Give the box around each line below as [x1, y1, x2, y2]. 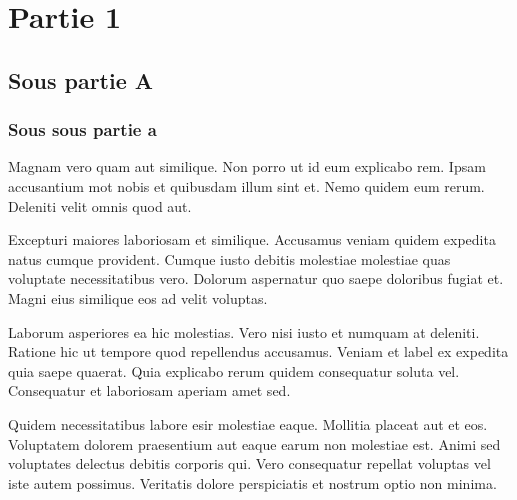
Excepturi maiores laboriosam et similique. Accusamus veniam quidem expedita [8, 229, 496, 250]
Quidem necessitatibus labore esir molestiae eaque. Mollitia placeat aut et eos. [8, 413, 488, 434]
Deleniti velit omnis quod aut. [8, 195, 192, 216]
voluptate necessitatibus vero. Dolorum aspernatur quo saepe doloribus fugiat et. [8, 268, 504, 289]
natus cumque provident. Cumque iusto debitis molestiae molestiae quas [8, 248, 451, 269]
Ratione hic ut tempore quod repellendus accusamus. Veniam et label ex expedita [8, 341, 509, 362]
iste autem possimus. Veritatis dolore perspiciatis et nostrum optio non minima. [8, 472, 497, 493]
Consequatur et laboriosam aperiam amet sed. [8, 380, 291, 401]
